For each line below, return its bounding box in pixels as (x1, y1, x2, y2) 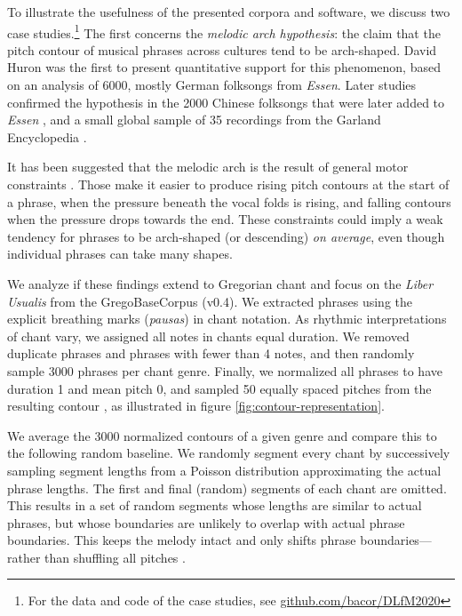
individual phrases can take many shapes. (7, 244, 233, 263)
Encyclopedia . (7, 127, 87, 146)
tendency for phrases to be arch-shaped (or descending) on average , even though (7, 227, 445, 245)
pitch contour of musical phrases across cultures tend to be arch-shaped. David (7, 40, 437, 59)
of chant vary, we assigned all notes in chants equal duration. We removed (7, 326, 410, 345)
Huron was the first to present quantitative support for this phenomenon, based (7, 58, 441, 76)
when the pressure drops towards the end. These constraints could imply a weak (7, 210, 443, 228)
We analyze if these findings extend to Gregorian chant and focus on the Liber (7, 274, 434, 292)
